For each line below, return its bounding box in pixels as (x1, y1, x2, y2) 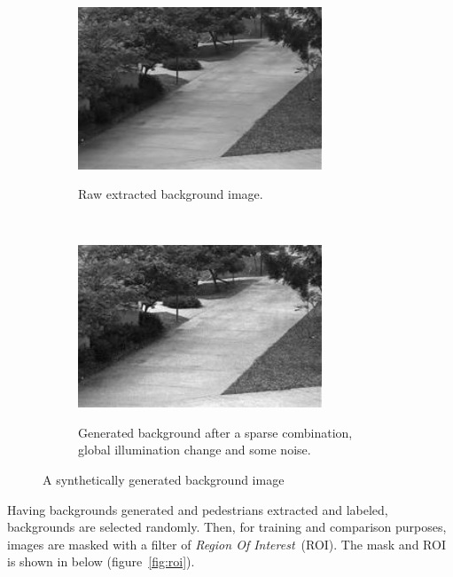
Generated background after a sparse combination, (78, 423, 353, 441)
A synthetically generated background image (43, 470, 285, 488)
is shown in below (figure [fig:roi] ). (7, 552, 195, 571)
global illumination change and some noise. (78, 440, 311, 459)
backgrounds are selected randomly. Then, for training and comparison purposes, (7, 518, 447, 536)
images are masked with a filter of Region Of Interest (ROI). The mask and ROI (7, 534, 446, 553)
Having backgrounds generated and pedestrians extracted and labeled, (7, 500, 388, 518)
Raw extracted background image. (78, 185, 263, 203)
